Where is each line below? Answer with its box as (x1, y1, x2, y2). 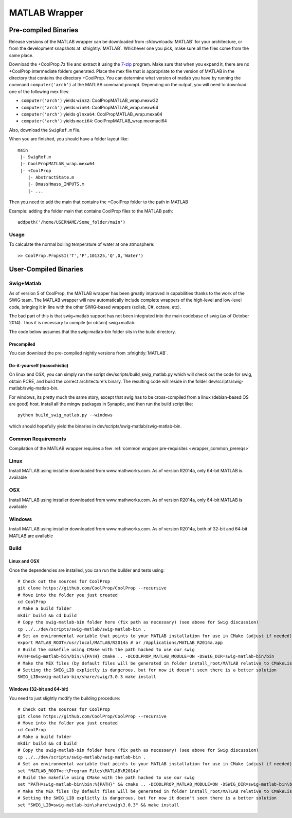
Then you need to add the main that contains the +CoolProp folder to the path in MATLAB (9, 199, 188, 205)
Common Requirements (9, 435, 67, 442)
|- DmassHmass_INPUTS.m (27, 181, 85, 187)
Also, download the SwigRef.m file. (9, 127, 81, 133)
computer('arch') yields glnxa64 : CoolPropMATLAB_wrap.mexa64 (21, 111, 163, 117)
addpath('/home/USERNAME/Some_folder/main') (18, 219, 126, 225)
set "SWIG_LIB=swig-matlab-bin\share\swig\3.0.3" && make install (18, 802, 180, 808)
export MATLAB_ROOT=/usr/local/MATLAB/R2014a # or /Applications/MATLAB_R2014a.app (18, 640, 223, 645)
